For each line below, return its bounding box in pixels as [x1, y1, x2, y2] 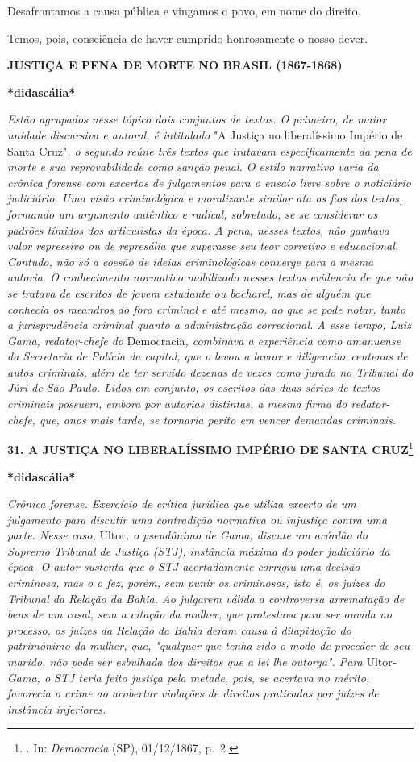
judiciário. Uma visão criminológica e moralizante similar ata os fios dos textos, [7, 189, 403, 206]
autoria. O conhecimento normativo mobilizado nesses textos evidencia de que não [7, 269, 414, 285]
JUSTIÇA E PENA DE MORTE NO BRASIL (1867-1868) [7, 56, 343, 73]
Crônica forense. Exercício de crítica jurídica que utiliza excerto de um [7, 495, 356, 512]
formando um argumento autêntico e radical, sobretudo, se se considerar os [7, 205, 378, 222]
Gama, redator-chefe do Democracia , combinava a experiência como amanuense [7, 331, 401, 348]
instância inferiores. [7, 700, 106, 717]
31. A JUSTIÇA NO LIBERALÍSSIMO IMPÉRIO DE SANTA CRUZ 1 [7, 439, 414, 457]
